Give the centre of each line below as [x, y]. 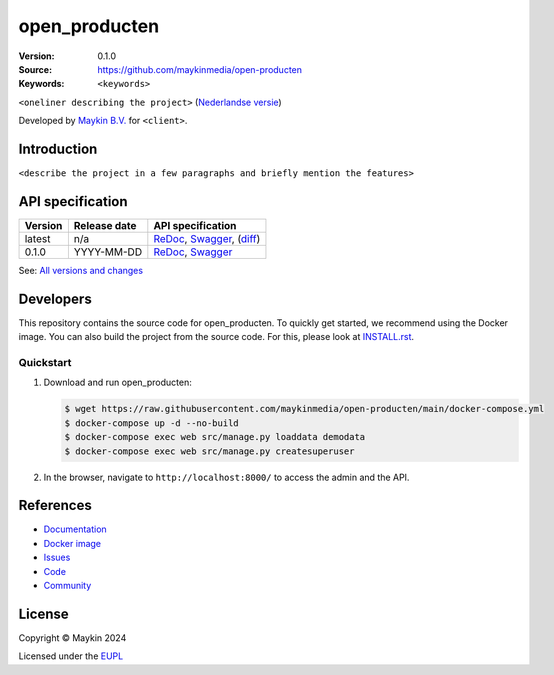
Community [67, 585]
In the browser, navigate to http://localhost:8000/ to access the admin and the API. [226, 477]
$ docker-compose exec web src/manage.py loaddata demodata [215, 437]
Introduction [58, 148]
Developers [55, 298]
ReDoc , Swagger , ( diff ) [207, 238]
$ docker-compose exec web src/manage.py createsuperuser [209, 451]
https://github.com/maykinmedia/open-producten [200, 69]
